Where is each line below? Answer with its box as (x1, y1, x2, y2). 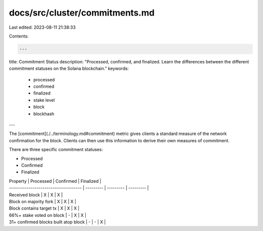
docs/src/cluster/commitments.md (9, 7, 155, 18)
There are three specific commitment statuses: (9, 147, 103, 153)
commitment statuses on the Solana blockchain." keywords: (9, 66, 129, 72)
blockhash (33, 111, 55, 116)
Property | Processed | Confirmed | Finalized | (9, 178, 102, 184)
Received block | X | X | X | (9, 192, 63, 197)
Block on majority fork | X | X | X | (9, 198, 76, 204)
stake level (33, 97, 55, 103)
